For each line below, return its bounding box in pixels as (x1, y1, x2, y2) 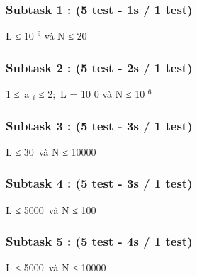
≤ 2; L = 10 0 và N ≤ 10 (38, 86, 145, 101)
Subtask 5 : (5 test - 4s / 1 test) (6, 232, 193, 250)
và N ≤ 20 (44, 28, 87, 43)
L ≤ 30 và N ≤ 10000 (6, 144, 96, 159)
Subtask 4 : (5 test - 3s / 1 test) (6, 174, 193, 192)
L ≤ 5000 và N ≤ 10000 (6, 260, 106, 275)
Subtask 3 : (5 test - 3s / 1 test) (6, 116, 193, 134)
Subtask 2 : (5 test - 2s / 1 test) (6, 58, 193, 76)
